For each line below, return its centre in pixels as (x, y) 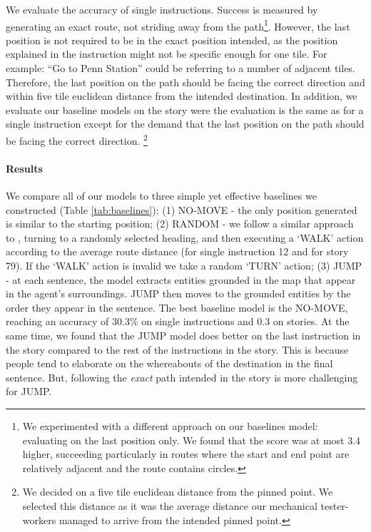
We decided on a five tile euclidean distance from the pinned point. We (178, 492)
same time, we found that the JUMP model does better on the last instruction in (183, 335)
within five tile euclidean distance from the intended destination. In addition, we (182, 96)
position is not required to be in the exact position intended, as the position (172, 40)
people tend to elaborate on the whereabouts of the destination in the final (169, 363)
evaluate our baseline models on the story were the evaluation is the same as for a (185, 109)
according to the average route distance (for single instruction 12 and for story (177, 251)
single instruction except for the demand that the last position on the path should (185, 124)
